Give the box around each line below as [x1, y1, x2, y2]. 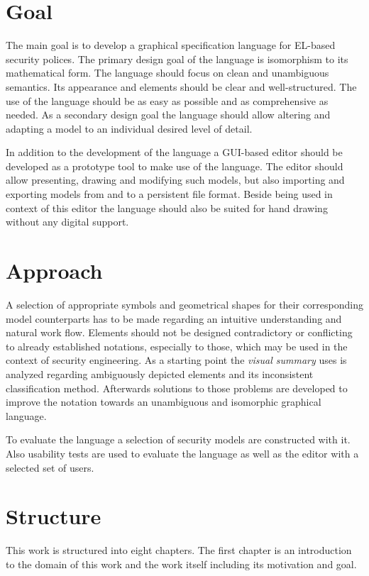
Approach [6, 256, 103, 285]
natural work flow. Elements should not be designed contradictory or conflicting [6, 325, 353, 340]
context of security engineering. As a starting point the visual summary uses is [6, 353, 347, 367]
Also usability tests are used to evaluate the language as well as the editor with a [6, 445, 359, 460]
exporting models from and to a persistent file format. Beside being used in [6, 187, 333, 201]
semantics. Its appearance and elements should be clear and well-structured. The [6, 79, 357, 94]
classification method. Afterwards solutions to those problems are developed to [6, 380, 348, 395]
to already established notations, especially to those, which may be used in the [6, 338, 348, 353]
